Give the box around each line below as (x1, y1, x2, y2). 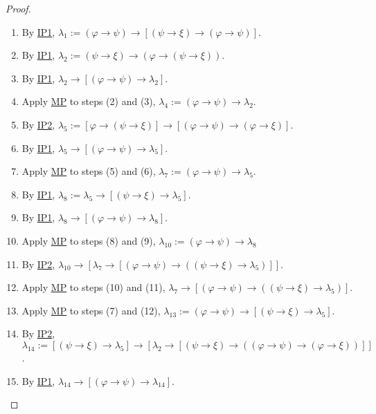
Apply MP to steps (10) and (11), (21, 280, 165, 294)
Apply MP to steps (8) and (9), (21, 233, 156, 247)
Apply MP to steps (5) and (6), (21, 164, 156, 178)
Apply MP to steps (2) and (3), (21, 94, 156, 109)
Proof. (6, 1, 31, 15)
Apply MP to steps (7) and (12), (21, 303, 161, 317)
